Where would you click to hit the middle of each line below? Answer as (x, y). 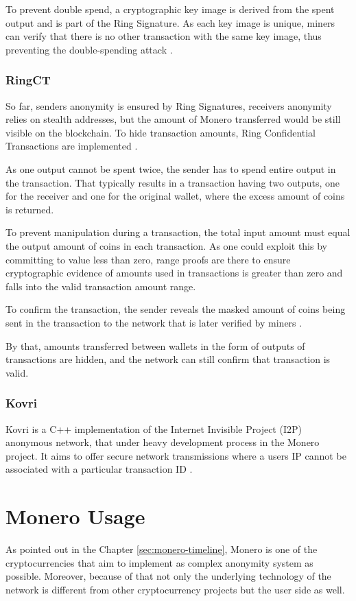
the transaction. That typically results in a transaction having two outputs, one (173, 182)
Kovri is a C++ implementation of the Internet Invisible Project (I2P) (154, 428)
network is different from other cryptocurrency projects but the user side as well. (175, 589)
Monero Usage (75, 516)
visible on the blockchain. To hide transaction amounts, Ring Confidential (161, 132)
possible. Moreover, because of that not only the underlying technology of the (168, 576)
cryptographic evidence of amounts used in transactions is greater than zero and (174, 273)
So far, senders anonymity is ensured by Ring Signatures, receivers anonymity (169, 105)
